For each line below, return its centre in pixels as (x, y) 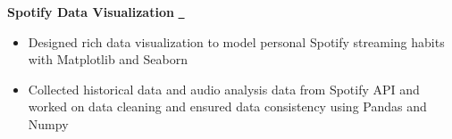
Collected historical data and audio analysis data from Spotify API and (224, 89)
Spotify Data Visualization (91, 12)
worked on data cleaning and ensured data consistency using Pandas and (227, 106)
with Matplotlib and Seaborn (108, 59)
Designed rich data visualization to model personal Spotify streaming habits (236, 41)
